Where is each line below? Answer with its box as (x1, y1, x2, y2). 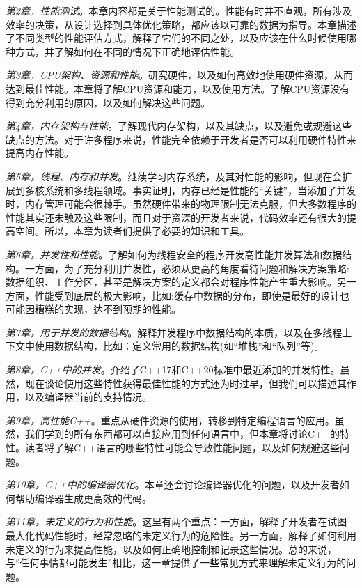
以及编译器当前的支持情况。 (24, 389, 152, 404)
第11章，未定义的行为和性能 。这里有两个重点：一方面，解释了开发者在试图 (6, 514, 347, 529)
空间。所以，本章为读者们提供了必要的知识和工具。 (15, 224, 249, 238)
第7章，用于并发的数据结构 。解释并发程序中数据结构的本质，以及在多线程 (6, 325, 343, 339)
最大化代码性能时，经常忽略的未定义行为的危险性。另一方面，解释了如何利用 (6, 528, 356, 542)
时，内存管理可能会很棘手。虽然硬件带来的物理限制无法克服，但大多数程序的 (6, 196, 356, 211)
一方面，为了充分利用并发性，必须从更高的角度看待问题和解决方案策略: (24, 261, 349, 275)
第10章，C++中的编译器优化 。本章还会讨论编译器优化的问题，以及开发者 (6, 477, 340, 492)
